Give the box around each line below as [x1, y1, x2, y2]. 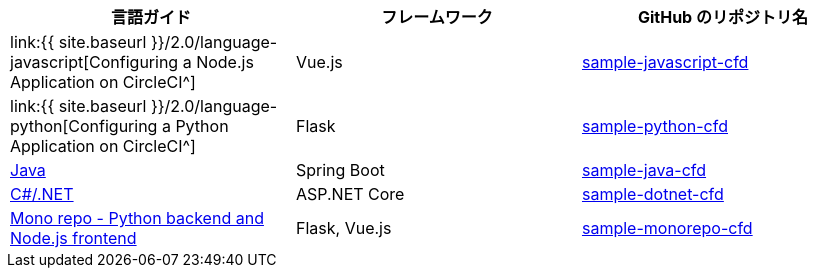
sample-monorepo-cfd [581, 218, 753, 238]
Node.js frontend [10, 228, 137, 248]
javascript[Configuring [10, 52, 179, 72]
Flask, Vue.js [295, 218, 392, 238]
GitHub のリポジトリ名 [637, 7, 808, 27]
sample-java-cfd [581, 160, 707, 180]
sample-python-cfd [581, 116, 728, 136]
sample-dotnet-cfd [581, 184, 724, 204]
